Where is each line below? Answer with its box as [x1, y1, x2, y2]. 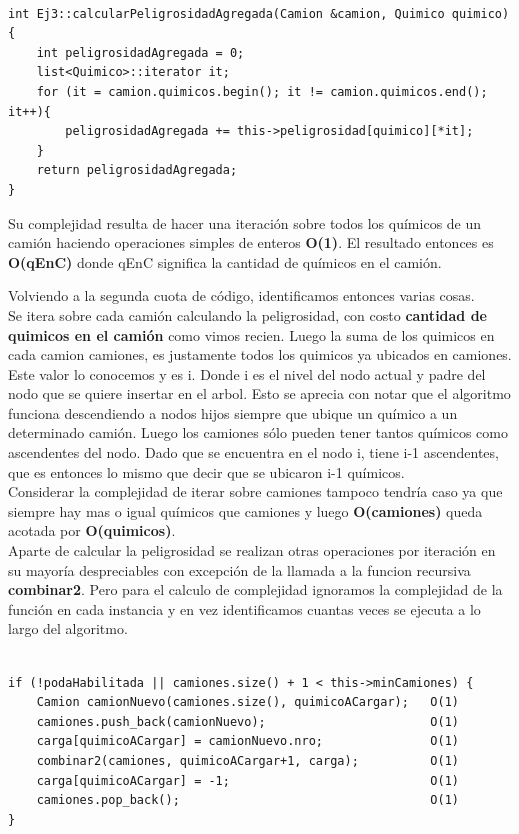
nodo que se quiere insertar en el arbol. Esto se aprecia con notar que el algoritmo [8, 383, 511, 404]
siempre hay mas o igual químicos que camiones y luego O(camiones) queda [8, 500, 483, 521]
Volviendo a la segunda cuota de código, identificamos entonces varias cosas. [8, 285, 475, 306]
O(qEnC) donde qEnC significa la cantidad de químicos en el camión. [8, 251, 442, 272]
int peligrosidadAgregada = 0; [36, 45, 245, 60]
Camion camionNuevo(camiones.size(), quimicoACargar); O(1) [36, 695, 460, 710]
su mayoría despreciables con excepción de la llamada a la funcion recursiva [8, 559, 471, 580]
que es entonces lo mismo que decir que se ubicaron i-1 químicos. [8, 461, 405, 482]
